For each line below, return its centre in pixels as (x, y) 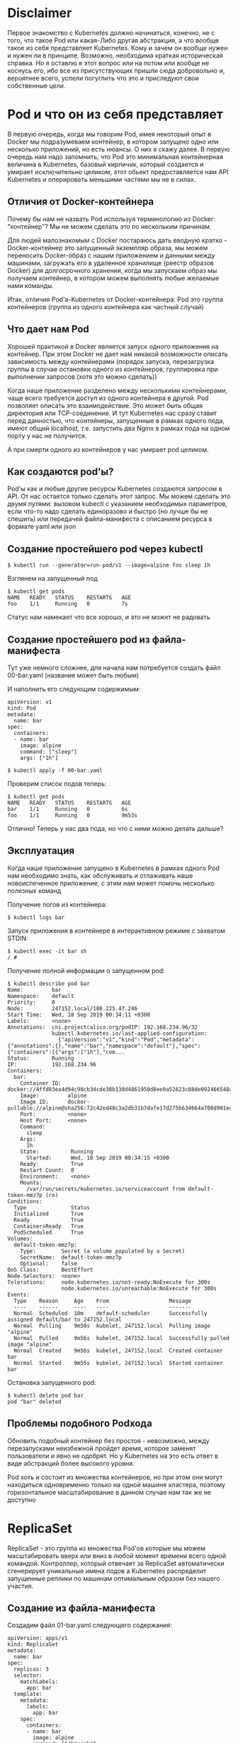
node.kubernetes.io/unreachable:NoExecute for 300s (139, 1288)
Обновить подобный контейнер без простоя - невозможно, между (109, 1440)
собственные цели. (36, 85)
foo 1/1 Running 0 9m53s (73, 815)
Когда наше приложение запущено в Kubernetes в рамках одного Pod (113, 868)
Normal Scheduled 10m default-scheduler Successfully (110, 1313)
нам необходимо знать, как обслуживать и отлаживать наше (100, 875)
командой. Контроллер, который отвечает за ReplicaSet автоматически (116, 1563)
